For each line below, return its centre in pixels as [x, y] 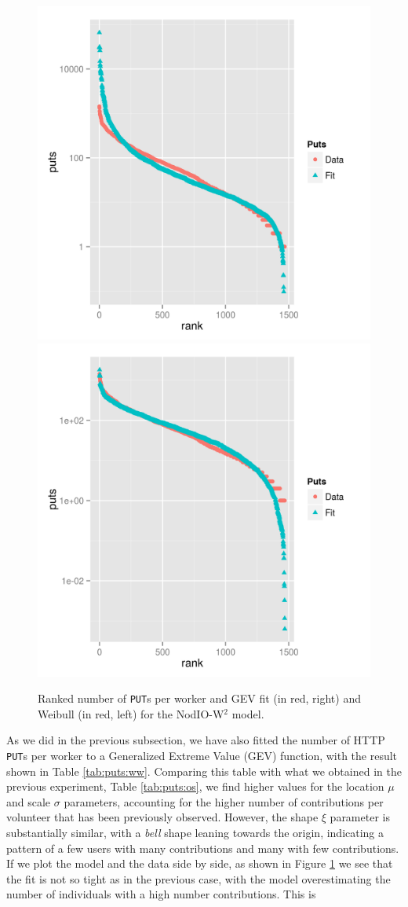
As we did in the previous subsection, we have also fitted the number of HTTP [196, 740]
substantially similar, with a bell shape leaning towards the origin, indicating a [195, 833]
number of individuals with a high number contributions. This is [161, 894]
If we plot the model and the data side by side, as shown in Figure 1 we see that [200, 863]
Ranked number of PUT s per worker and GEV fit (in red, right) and [199, 698]
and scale [29, 801]
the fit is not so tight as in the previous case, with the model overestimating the [199, 878]
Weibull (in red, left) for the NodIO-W [131, 713]
